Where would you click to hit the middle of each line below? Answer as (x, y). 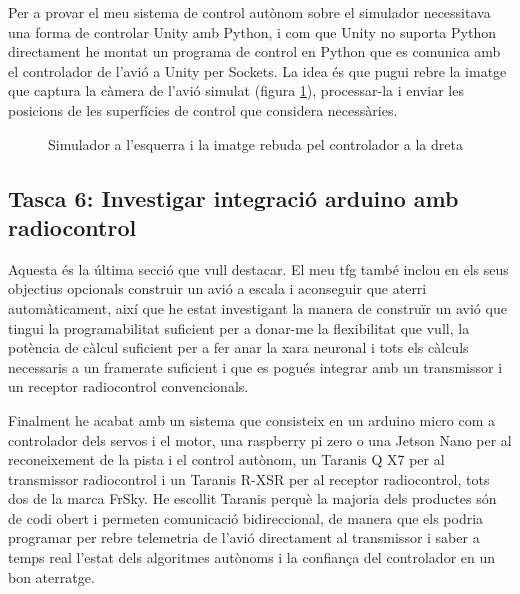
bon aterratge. (51, 576)
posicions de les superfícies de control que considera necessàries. (203, 109)
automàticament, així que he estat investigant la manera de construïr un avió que (257, 307)
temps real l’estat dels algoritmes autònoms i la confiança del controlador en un (252, 557)
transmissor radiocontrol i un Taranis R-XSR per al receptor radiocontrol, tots (249, 478)
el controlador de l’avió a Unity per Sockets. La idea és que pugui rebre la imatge (257, 70)
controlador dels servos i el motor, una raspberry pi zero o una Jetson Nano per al (260, 439)
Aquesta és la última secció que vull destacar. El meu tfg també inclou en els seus (258, 268)
